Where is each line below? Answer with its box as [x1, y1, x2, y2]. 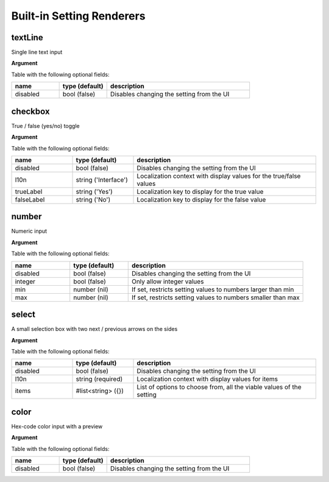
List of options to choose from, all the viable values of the [136, 383, 302, 391]
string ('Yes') [76, 187, 113, 196]
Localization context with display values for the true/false [136, 171, 301, 180]
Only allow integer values [131, 277, 204, 286]
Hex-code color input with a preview [11, 422, 103, 430]
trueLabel [15, 187, 43, 196]
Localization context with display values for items [136, 375, 278, 383]
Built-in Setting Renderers [11, 9, 146, 23]
